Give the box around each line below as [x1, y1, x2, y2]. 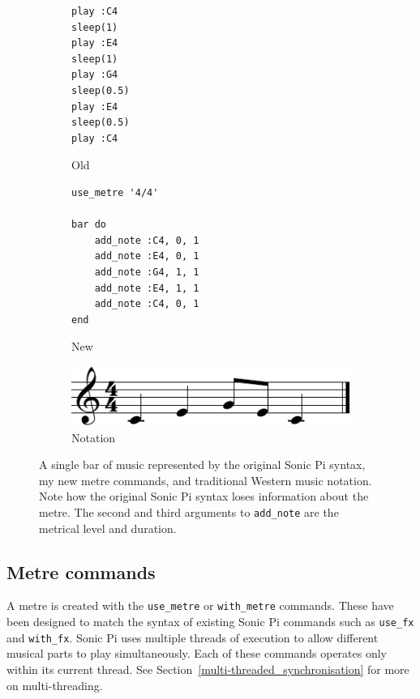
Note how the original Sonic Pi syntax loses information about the [39, 488, 369, 505]
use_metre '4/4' [71, 186, 159, 198]
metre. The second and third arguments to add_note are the [39, 504, 339, 521]
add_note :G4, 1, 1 [94, 266, 199, 278]
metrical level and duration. [39, 519, 177, 536]
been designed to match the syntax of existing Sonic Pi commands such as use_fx [6, 613, 414, 630]
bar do [71, 219, 106, 231]
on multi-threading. [6, 676, 103, 693]
